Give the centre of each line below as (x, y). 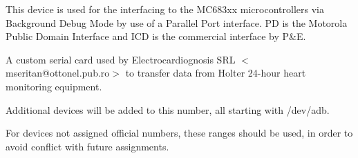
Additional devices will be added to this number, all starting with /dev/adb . (168, 109)
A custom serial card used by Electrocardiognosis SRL (121, 59)
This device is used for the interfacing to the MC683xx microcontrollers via (165, 9)
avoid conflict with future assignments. (87, 146)
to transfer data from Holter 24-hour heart (216, 73)
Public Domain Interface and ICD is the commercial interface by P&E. (156, 36)
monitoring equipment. (54, 86)
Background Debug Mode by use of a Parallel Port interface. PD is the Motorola (177, 22)
